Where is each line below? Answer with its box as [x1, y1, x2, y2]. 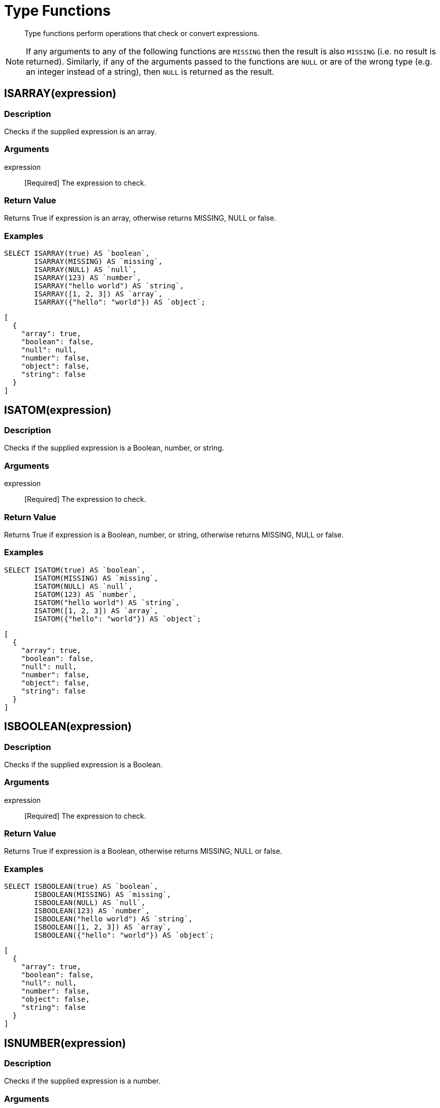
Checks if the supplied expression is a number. [4, 1076, 161, 1086]
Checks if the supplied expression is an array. [4, 127, 156, 136]
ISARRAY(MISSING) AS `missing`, [34, 257, 163, 266]
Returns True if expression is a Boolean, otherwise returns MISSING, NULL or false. [4, 847, 282, 856]
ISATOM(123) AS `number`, [34, 590, 137, 598]
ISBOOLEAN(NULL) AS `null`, [34, 899, 146, 907]
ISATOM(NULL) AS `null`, [34, 582, 133, 590]
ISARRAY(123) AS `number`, [34, 274, 141, 282]
